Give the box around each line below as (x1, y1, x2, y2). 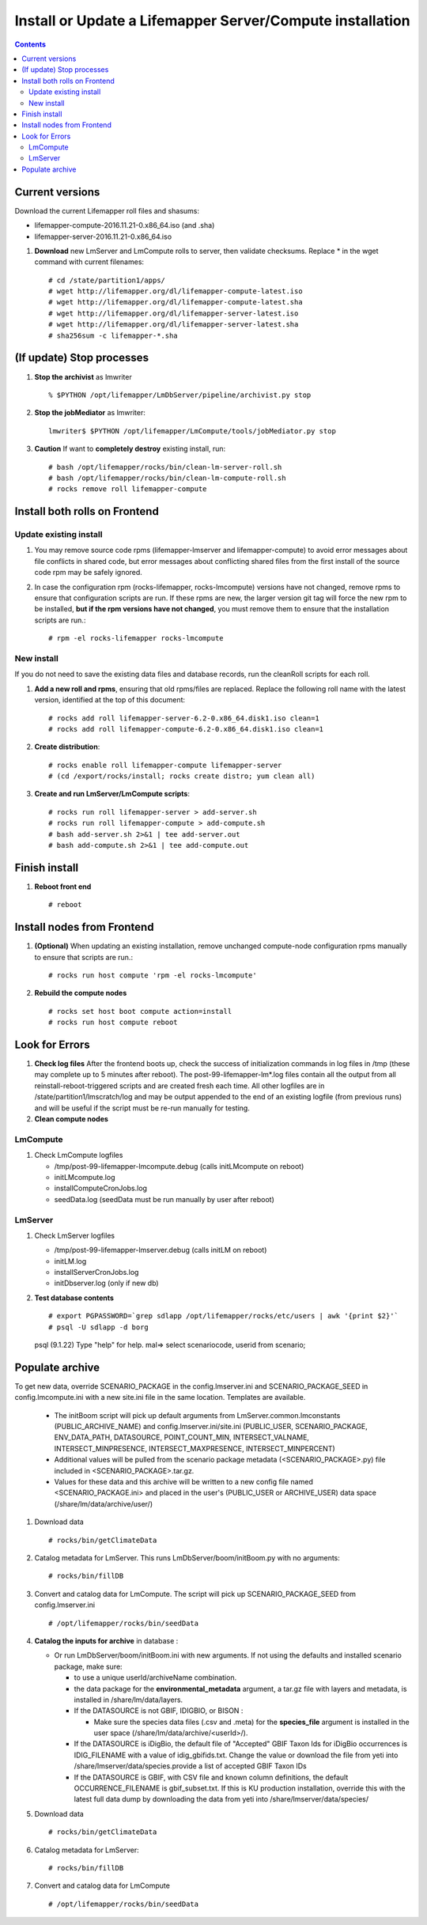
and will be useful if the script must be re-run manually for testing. (34, 1103, 251, 1113)
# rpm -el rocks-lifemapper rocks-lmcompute (48, 633, 225, 643)
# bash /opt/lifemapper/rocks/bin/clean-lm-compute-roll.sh (48, 473, 286, 482)
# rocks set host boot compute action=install (48, 1007, 232, 1015)
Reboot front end (34, 882, 92, 891)
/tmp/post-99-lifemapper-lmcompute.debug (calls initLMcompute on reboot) (54, 1161, 304, 1171)
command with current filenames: (34, 257, 145, 267)
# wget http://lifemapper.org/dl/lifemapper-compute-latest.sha (48, 297, 304, 307)
